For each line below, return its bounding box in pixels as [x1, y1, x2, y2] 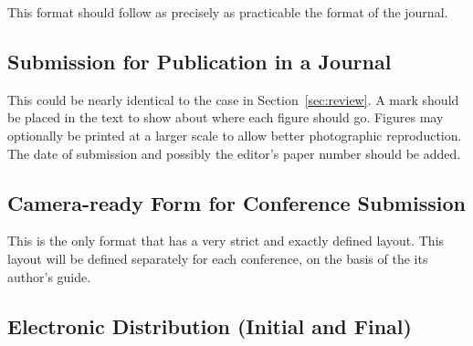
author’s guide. [7, 267, 91, 286]
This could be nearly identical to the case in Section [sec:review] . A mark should [7, 89, 459, 109]
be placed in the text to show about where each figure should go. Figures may [7, 108, 444, 127]
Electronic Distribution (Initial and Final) [7, 311, 412, 340]
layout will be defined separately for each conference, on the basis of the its [7, 248, 428, 267]
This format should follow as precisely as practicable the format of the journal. [7, 3, 448, 21]
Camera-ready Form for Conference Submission [7, 188, 466, 216]
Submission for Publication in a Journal [7, 47, 392, 75]
